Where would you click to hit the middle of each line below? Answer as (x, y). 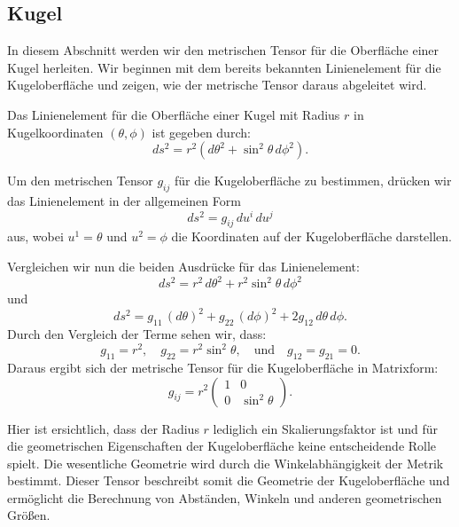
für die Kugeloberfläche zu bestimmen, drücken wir (313, 181)
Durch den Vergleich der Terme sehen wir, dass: (137, 334)
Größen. (29, 515)
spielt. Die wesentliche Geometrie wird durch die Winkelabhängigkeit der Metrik (226, 463)
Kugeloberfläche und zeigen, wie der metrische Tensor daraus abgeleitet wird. (217, 85)
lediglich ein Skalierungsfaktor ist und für (326, 428)
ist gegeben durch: (201, 132)
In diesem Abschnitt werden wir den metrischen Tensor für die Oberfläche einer (223, 50)
